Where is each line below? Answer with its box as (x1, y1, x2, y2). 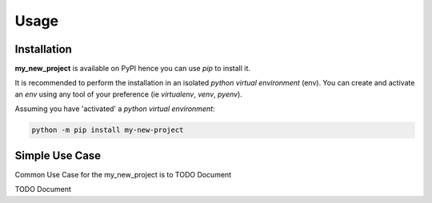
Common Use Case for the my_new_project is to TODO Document (14, 169, 232, 179)
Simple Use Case (14, 149, 102, 162)
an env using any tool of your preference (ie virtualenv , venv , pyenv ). (14, 89, 243, 99)
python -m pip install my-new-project (31, 125, 184, 135)
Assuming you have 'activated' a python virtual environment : (14, 104, 215, 113)
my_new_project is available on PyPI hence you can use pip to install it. (14, 64, 251, 74)
